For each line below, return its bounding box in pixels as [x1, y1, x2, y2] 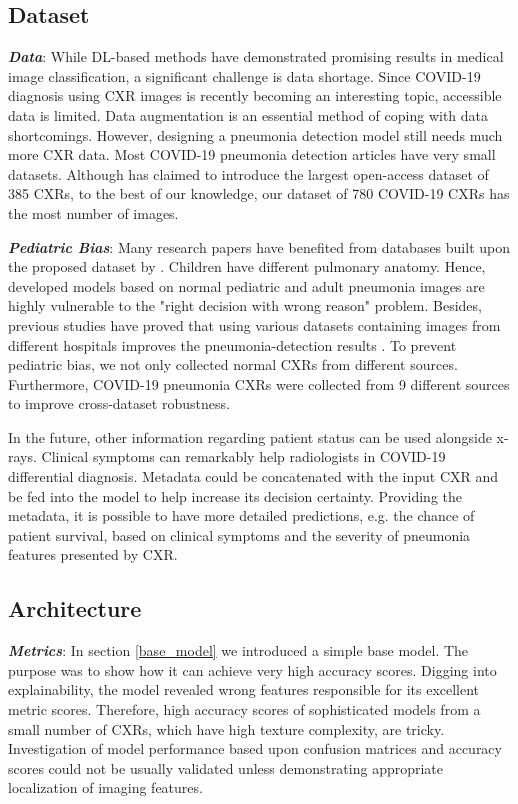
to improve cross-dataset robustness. [8, 393, 230, 414]
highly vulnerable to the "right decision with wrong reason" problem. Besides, [8, 295, 482, 316]
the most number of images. [8, 202, 179, 223]
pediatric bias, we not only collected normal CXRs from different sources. [8, 354, 458, 375]
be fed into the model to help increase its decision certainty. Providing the [8, 485, 462, 506]
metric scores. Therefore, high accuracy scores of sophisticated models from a [8, 699, 481, 720]
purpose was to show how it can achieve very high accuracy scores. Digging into [8, 659, 497, 680]
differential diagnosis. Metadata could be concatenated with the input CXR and [8, 466, 499, 487]
